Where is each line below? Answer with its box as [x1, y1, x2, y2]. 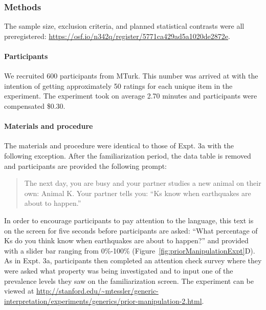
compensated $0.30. [4, 100, 65, 111]
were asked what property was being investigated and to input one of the [4, 265, 233, 276]
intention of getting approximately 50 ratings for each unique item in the [4, 80, 233, 91]
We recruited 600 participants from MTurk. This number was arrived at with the [4, 70, 258, 81]
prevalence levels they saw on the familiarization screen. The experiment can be [4, 275, 254, 286]
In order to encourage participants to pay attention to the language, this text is [4, 215, 254, 225]
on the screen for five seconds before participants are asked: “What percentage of [4, 225, 258, 236]
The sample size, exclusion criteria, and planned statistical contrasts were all [4, 21, 245, 31]
